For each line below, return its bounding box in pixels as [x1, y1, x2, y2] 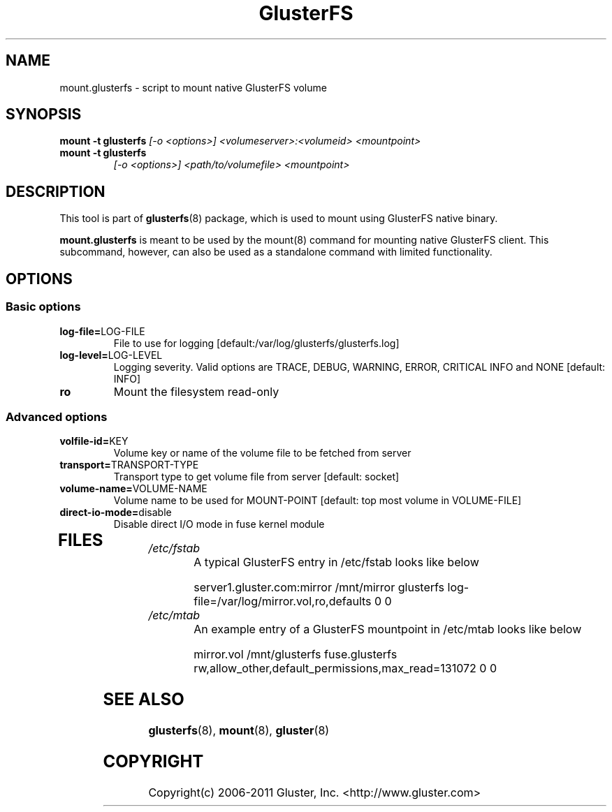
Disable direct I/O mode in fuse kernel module [113, 518, 325, 531]
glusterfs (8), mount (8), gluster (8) [148, 723, 330, 738]
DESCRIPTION [6, 182, 105, 200]
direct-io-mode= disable [59, 506, 172, 519]
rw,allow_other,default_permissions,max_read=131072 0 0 [194, 661, 497, 676]
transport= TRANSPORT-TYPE [59, 459, 199, 471]
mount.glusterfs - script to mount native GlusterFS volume [59, 81, 327, 94]
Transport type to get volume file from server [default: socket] [113, 471, 400, 483]
